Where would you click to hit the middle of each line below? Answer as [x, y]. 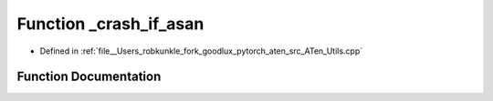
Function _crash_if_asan [110, 24]
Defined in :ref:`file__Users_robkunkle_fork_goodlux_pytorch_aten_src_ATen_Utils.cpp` [201, 51]
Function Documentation [89, 77]
